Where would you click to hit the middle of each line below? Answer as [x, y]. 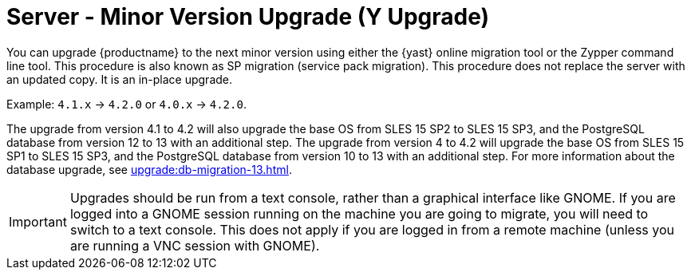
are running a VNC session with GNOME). [195, 245]
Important [38, 221]
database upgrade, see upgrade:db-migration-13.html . [149, 169]
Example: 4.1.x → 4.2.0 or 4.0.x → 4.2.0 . [126, 104]
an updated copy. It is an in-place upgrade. [120, 79]
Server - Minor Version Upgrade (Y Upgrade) [248, 17]
